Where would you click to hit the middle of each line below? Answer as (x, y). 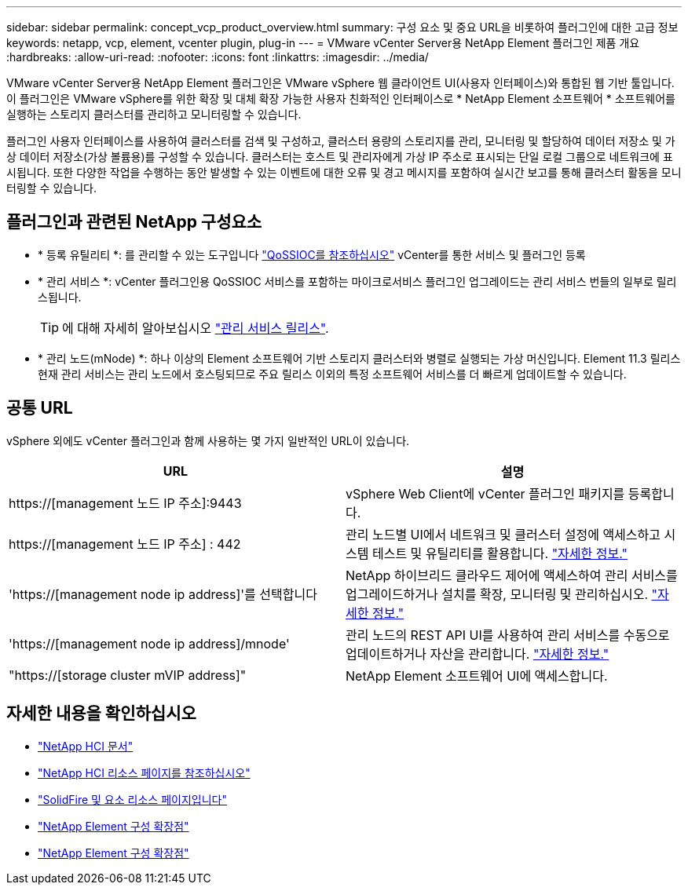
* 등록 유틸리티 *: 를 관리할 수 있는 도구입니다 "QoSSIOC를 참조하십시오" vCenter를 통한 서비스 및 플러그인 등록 (312, 254)
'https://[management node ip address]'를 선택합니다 (163, 594)
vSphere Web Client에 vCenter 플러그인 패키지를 (485, 493)
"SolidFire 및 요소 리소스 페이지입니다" (132, 799)
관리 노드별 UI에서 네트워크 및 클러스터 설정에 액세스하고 (503, 534)
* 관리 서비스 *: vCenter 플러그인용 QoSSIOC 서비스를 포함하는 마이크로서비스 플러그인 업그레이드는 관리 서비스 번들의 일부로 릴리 (357, 281)
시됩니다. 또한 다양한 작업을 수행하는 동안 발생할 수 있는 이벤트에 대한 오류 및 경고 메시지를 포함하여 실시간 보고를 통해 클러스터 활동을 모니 (344, 172)
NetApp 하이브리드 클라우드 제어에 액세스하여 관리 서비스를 (512, 575)
